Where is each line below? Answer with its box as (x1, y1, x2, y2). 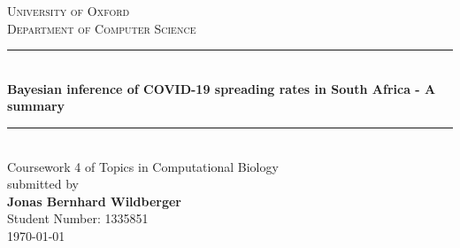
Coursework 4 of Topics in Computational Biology (7, 157, 279, 175)
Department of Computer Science (7, 19, 196, 37)
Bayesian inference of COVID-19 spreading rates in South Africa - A (7, 79, 436, 97)
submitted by (7, 174, 79, 193)
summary (7, 97, 65, 115)
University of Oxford (7, 2, 130, 19)
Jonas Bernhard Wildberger (7, 191, 181, 210)
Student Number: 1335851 (7, 209, 149, 228)
